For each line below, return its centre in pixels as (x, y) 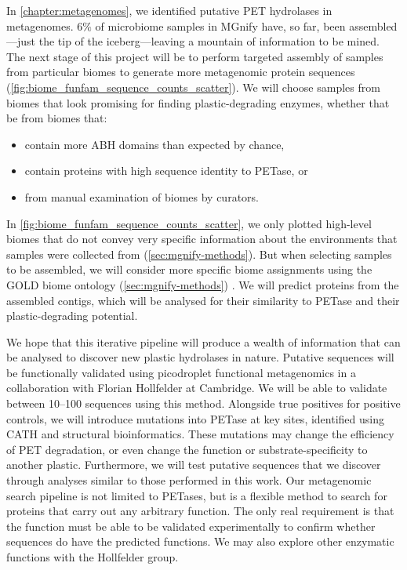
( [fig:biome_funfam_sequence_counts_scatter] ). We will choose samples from (193, 87)
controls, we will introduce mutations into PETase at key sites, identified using (195, 418)
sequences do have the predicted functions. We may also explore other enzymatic (200, 541)
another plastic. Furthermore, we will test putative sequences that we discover (194, 465)
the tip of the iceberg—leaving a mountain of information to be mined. (209, 41)
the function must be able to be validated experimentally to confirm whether (191, 526)
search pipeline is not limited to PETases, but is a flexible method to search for (197, 495)
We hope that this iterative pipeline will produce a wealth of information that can (203, 341)
